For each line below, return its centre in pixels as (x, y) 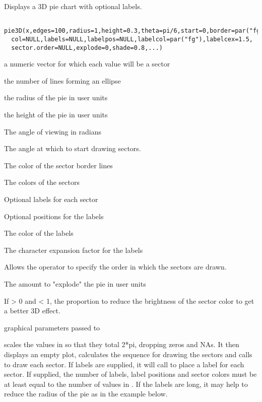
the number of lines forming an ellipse (62, 80)
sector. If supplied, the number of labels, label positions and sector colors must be (130, 374)
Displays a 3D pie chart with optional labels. (73, 6)
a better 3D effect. (32, 311)
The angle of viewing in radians (53, 131)
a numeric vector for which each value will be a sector (87, 64)
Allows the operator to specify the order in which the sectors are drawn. (115, 267)
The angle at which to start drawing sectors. (73, 148)
